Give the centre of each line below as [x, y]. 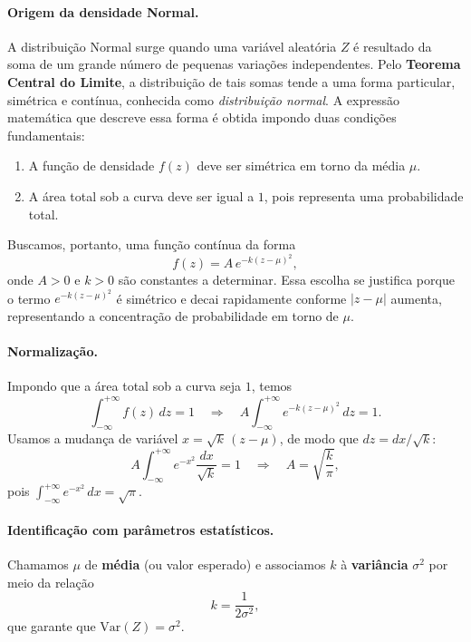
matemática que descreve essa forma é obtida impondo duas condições [202, 117]
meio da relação [51, 582]
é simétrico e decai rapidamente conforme [231, 298]
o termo [29, 298]
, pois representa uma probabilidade [364, 195]
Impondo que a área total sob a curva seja [125, 386]
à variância [375, 564]
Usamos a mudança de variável [93, 438]
